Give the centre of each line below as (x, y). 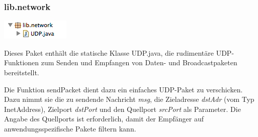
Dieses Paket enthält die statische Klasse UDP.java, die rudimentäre (109, 52)
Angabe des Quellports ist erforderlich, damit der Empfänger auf (104, 119)
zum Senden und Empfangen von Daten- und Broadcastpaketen (139, 62)
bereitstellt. (22, 72)
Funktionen (22, 62)
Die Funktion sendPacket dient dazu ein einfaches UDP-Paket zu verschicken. (123, 89)
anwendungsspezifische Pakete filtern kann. (70, 128)
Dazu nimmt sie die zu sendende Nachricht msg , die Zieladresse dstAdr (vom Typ (129, 99)
